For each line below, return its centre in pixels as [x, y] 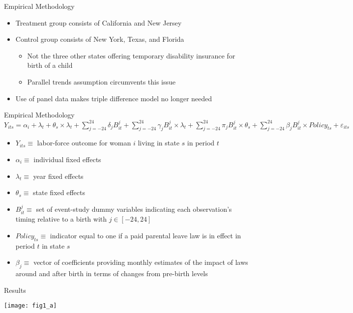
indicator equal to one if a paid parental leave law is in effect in [146, 235]
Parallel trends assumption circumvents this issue [102, 81]
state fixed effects [59, 192]
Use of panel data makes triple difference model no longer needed [114, 98]
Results [15, 290]
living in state [159, 143]
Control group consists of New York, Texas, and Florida [100, 39]
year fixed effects [58, 176]
